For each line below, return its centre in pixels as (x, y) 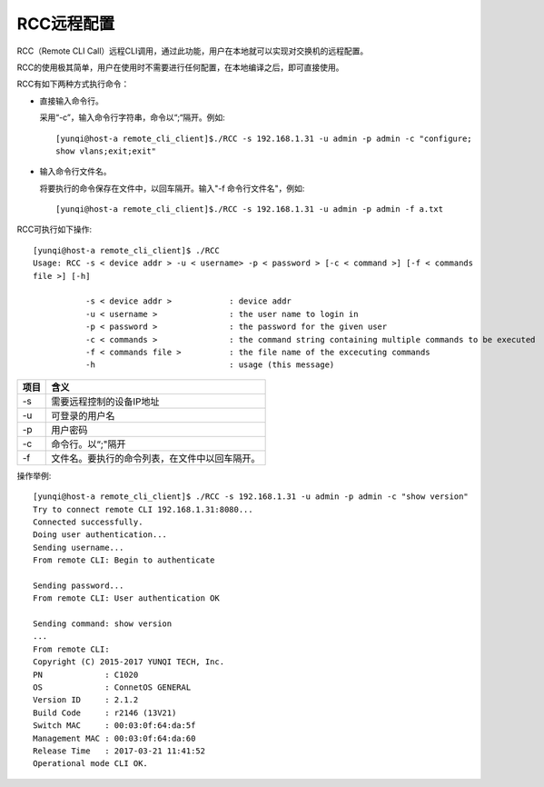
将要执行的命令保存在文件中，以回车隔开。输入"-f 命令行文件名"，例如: (172, 188)
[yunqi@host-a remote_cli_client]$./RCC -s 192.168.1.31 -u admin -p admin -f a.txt (250, 209)
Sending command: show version (103, 624)
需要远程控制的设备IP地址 (105, 402)
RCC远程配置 (66, 24)
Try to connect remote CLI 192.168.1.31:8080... (143, 509)
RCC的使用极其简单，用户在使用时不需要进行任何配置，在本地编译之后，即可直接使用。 (180, 67)
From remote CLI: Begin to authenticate (124, 560)
